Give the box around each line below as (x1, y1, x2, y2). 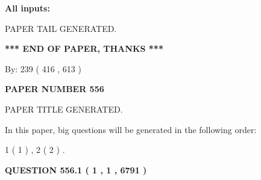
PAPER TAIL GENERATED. (5, 22, 117, 34)
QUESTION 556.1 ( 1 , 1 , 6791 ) (5, 163, 147, 176)
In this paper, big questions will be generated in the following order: (5, 123, 257, 135)
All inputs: (5, 2, 50, 14)
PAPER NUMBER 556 (5, 82, 104, 95)
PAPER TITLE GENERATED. (5, 102, 123, 115)
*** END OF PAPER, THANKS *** (5, 42, 163, 55)
